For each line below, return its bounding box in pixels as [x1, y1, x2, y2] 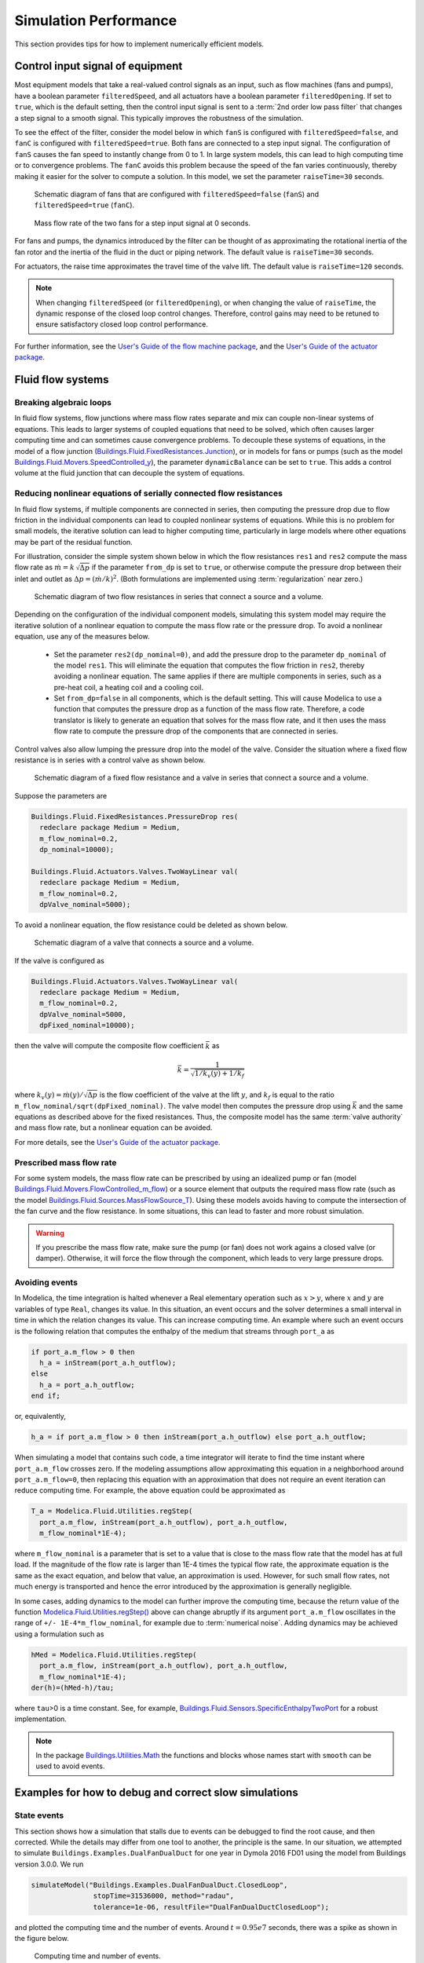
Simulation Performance [14, 12, 177, 29]
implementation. [14, 1714, 67, 1724]
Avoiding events [14, 1277, 79, 1288]
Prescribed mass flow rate [14, 1157, 117, 1168]
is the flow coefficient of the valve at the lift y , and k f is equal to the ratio [99, 1090, 335, 1101]
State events [14, 1810, 64, 1821]
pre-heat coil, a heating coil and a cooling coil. [53, 682, 204, 692]
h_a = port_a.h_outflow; [39, 1380, 135, 1389]
